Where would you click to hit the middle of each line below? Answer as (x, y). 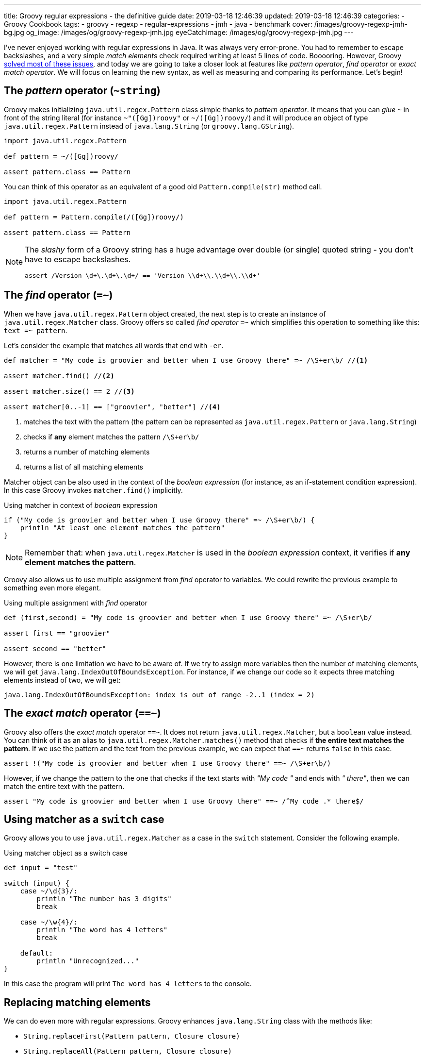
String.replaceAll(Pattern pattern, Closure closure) (128, 1051)
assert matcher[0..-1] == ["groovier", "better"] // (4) (112, 407)
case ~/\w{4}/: (49, 922)
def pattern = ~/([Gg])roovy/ (61, 156)
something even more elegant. (52, 588)
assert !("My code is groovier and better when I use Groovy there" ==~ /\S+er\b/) (168, 763)
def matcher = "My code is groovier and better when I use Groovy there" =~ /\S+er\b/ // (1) (186, 360)
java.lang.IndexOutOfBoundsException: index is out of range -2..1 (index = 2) (159, 695)
